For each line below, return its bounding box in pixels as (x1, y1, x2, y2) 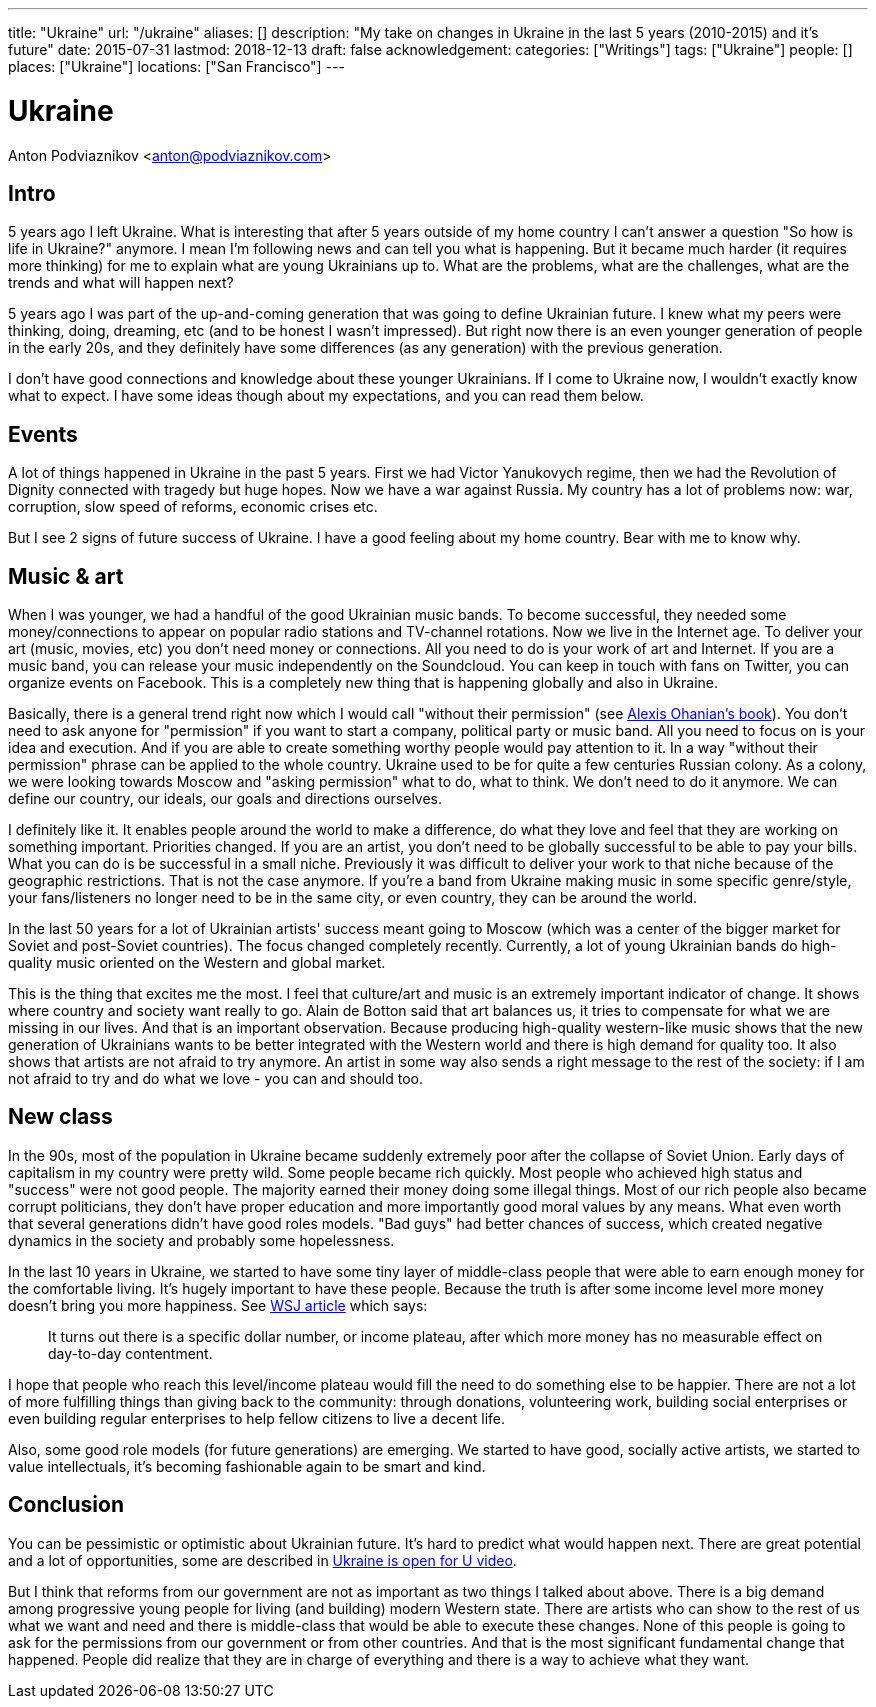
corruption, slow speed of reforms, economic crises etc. (8, 498, 378, 516)
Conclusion (8, 1492, 125, 1518)
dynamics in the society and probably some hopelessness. (8, 1231, 395, 1249)
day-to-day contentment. (48, 1344, 213, 1362)
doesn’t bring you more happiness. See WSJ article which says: (8, 1296, 428, 1314)
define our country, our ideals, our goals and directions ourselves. (8, 790, 443, 808)
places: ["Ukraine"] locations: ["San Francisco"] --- (8, 58, 345, 75)
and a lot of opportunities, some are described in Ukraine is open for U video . (8, 1551, 517, 1569)
